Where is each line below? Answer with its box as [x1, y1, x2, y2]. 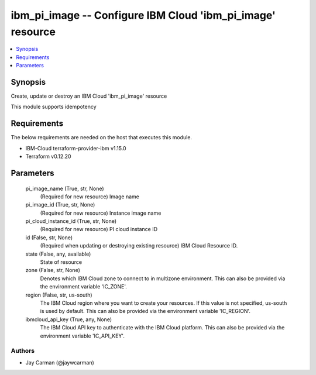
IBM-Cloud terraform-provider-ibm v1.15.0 [25, 145, 126, 152]
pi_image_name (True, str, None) [25, 185, 105, 192]
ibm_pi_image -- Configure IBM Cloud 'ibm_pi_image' [11, 9, 276, 22]
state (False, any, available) [25, 250, 91, 257]
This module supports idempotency [11, 103, 97, 111]
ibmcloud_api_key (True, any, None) [25, 316, 112, 323]
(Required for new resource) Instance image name [40, 209, 162, 216]
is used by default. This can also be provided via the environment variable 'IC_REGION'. [40, 308, 251, 315]
